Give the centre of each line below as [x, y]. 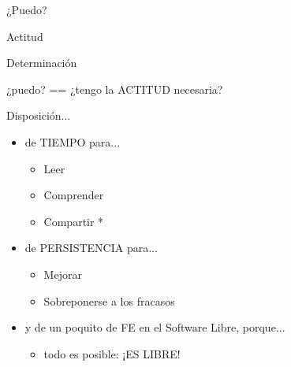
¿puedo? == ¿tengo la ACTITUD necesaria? [115, 89]
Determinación [42, 63]
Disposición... [39, 115]
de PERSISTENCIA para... [91, 248]
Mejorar [63, 274]
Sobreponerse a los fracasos [109, 300]
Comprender [74, 195]
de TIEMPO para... [73, 141]
